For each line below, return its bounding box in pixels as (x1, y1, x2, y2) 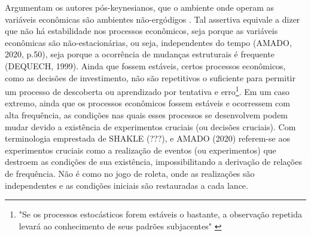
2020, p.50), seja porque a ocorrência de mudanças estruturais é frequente (5, 48, 275, 60)
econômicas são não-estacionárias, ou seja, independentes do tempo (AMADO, (5, 36, 292, 48)
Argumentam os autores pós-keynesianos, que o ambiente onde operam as (5, 1, 275, 13)
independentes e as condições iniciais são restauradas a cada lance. (5, 179, 248, 191)
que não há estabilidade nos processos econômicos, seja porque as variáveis (5, 24, 278, 37)
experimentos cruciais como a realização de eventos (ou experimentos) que (5, 143, 276, 156)
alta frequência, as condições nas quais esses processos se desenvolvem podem (5, 109, 288, 121)
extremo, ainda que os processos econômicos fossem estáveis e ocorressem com (5, 97, 290, 109)
